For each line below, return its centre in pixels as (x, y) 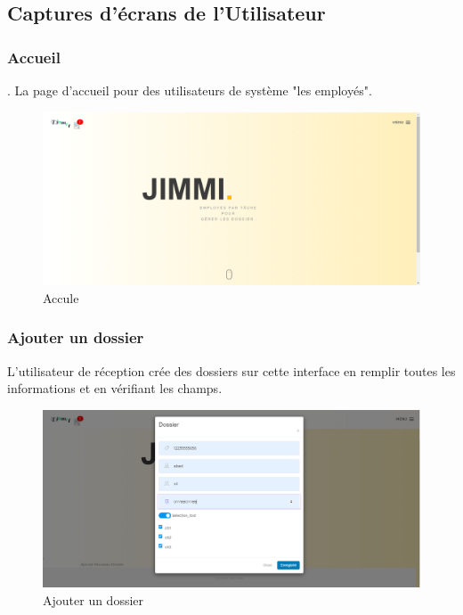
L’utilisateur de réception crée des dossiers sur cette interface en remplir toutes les (231, 370)
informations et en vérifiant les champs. (115, 388)
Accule (61, 297)
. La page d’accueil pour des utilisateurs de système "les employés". (190, 90)
